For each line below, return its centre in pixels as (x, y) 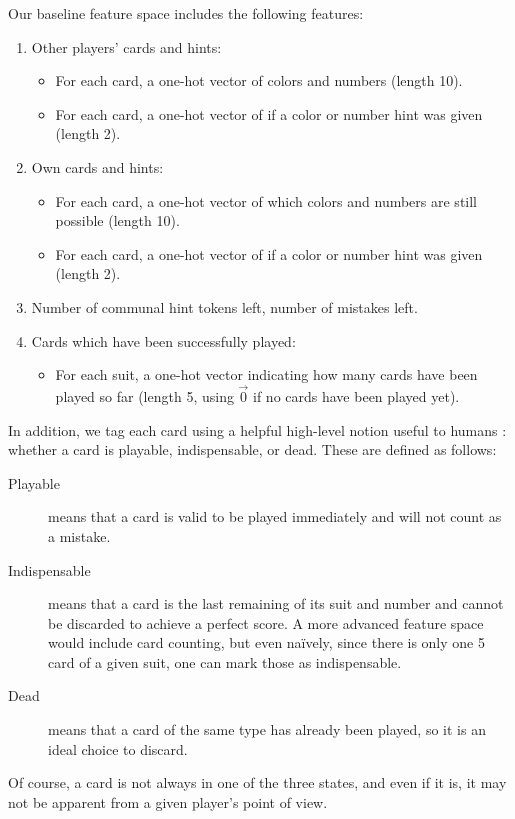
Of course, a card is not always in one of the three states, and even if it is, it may (257, 782)
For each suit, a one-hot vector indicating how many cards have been (266, 374)
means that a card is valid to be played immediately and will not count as (275, 516)
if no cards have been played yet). (356, 395)
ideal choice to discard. (118, 748)
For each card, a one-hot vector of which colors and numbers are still (266, 200)
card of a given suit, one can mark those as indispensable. (225, 661)
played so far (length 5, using (144, 395)
